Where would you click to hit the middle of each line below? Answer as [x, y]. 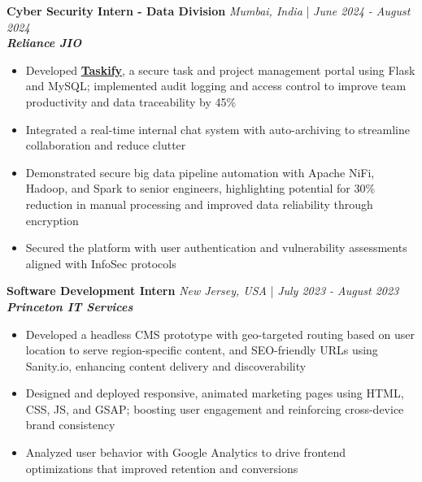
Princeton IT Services [70, 306]
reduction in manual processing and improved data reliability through [199, 204]
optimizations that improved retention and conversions [162, 468]
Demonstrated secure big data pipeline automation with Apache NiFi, [200, 172]
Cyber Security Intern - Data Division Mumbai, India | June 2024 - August [209, 11]
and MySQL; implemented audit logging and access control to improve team [216, 86]
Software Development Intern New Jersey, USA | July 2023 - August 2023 [203, 291]
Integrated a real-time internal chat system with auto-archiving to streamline [218, 129]
